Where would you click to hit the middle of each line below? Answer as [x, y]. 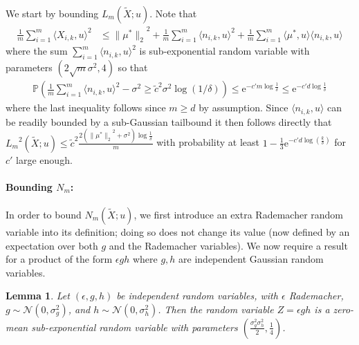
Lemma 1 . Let [38, 296]
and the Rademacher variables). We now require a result [228, 245]
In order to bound [44, 214]
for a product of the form [59, 259]
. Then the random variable [216, 309]
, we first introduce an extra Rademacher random [239, 214]
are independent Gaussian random [251, 259]
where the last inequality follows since [86, 108]
